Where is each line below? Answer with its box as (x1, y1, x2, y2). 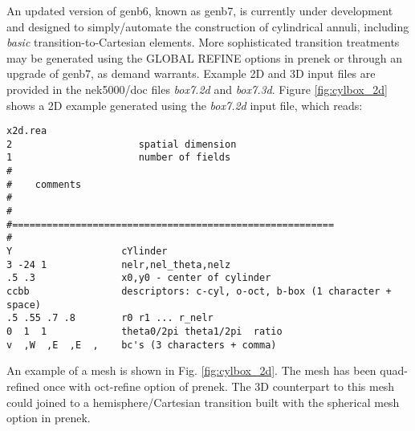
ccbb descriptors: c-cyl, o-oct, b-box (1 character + (6, 286, 392, 298)
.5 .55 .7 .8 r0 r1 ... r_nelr (6, 312, 214, 324)
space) (6, 299, 41, 311)
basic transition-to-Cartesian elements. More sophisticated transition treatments (6, 34, 400, 51)
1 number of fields (6, 152, 231, 164)
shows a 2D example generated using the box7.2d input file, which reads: (6, 96, 363, 113)
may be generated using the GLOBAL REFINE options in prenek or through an (6, 49, 402, 66)
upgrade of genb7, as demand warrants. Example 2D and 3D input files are (6, 65, 376, 82)
